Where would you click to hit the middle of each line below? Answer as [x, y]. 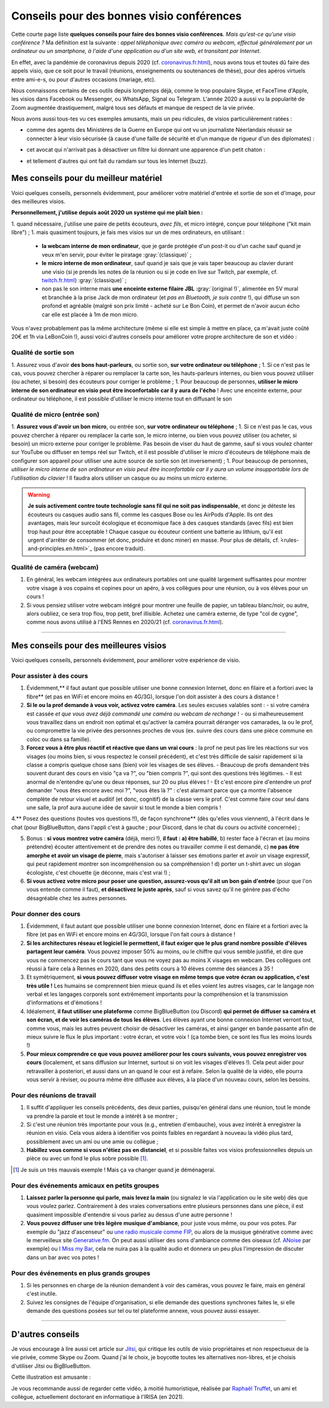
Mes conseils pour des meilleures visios [89, 646]
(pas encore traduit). [119, 549]
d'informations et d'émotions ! [64, 1003]
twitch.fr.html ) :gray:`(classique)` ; [84, 280]
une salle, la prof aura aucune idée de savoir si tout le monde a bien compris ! [124, 807]
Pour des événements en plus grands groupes [81, 1273]
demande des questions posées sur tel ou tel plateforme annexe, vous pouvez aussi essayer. [143, 1311]
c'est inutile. [42, 1294]
